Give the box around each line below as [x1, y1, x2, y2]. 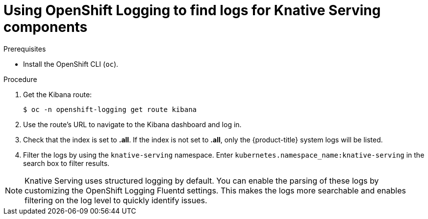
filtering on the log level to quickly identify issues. [25, 195, 207, 205]
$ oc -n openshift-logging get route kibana [23, 105, 197, 113]
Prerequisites [3, 44, 46, 53]
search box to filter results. [23, 159, 110, 167]
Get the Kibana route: [23, 90, 92, 99]
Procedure [3, 75, 37, 83]
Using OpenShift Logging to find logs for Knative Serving [3, 2, 381, 19]
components [3, 19, 88, 35]
